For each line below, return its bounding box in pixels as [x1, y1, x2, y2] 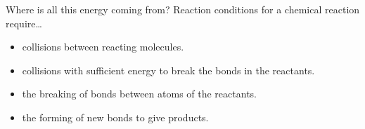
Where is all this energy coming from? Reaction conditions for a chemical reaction [6, 2, 360, 16]
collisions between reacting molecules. [22, 39, 184, 54]
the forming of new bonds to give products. [22, 109, 209, 124]
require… [6, 15, 42, 30]
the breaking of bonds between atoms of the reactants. [22, 86, 257, 101]
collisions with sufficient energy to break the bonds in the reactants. [22, 62, 315, 77]
